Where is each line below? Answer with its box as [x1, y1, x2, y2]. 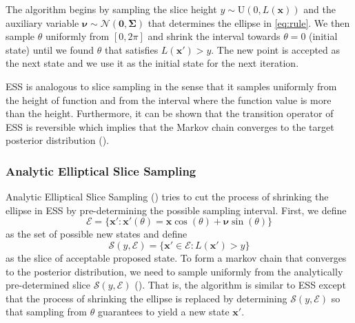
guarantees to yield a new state [97, 304, 230, 319]
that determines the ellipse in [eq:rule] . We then [148, 15, 350, 30]
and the [303, 2, 336, 16]
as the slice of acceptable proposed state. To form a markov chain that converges [6, 250, 347, 264]
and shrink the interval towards [148, 29, 281, 43]
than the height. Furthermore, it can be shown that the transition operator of [6, 106, 334, 121]
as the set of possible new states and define [6, 227, 187, 241]
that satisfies [104, 42, 159, 56]
